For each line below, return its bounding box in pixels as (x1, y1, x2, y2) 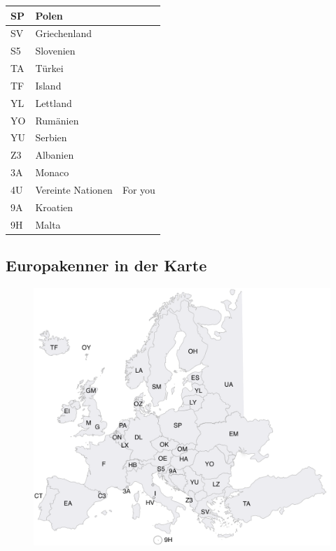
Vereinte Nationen (35, 182, 113, 196)
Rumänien (35, 113, 79, 127)
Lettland (35, 95, 72, 110)
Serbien (35, 130, 67, 145)
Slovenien (35, 43, 76, 58)
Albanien (35, 148, 74, 162)
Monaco (35, 165, 69, 180)
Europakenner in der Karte (6, 255, 207, 276)
